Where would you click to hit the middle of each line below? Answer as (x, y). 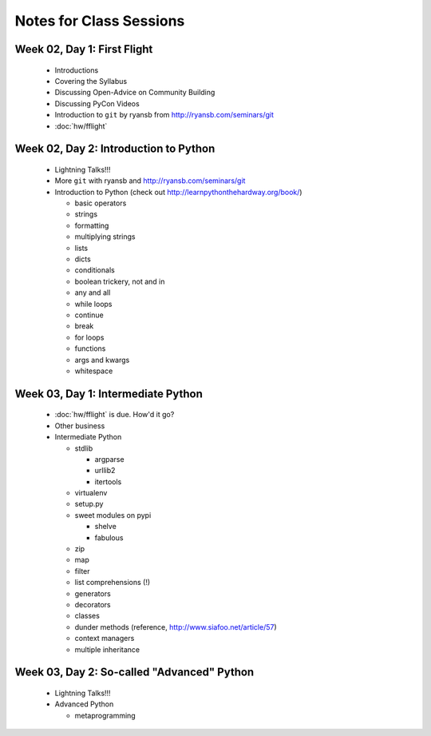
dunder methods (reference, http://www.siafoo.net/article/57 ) (176, 627)
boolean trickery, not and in (120, 281)
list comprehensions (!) (113, 583)
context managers (105, 639)
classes (87, 616)
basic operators (101, 203)
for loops (89, 337)
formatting (92, 225)
